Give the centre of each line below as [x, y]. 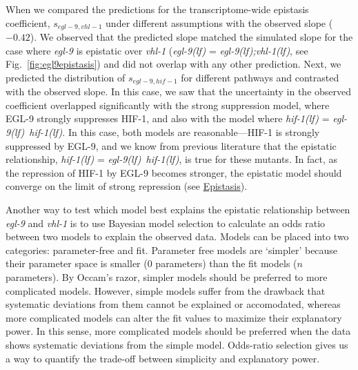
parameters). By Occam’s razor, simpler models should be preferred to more [167, 277]
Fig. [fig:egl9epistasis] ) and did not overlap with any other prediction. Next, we [173, 64]
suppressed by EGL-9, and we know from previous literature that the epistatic [171, 145]
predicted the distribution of [66, 77]
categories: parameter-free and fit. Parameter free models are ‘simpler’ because [172, 250]
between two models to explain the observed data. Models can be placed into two [177, 236]
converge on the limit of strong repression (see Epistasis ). [127, 186]
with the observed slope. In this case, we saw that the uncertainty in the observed [179, 91]
